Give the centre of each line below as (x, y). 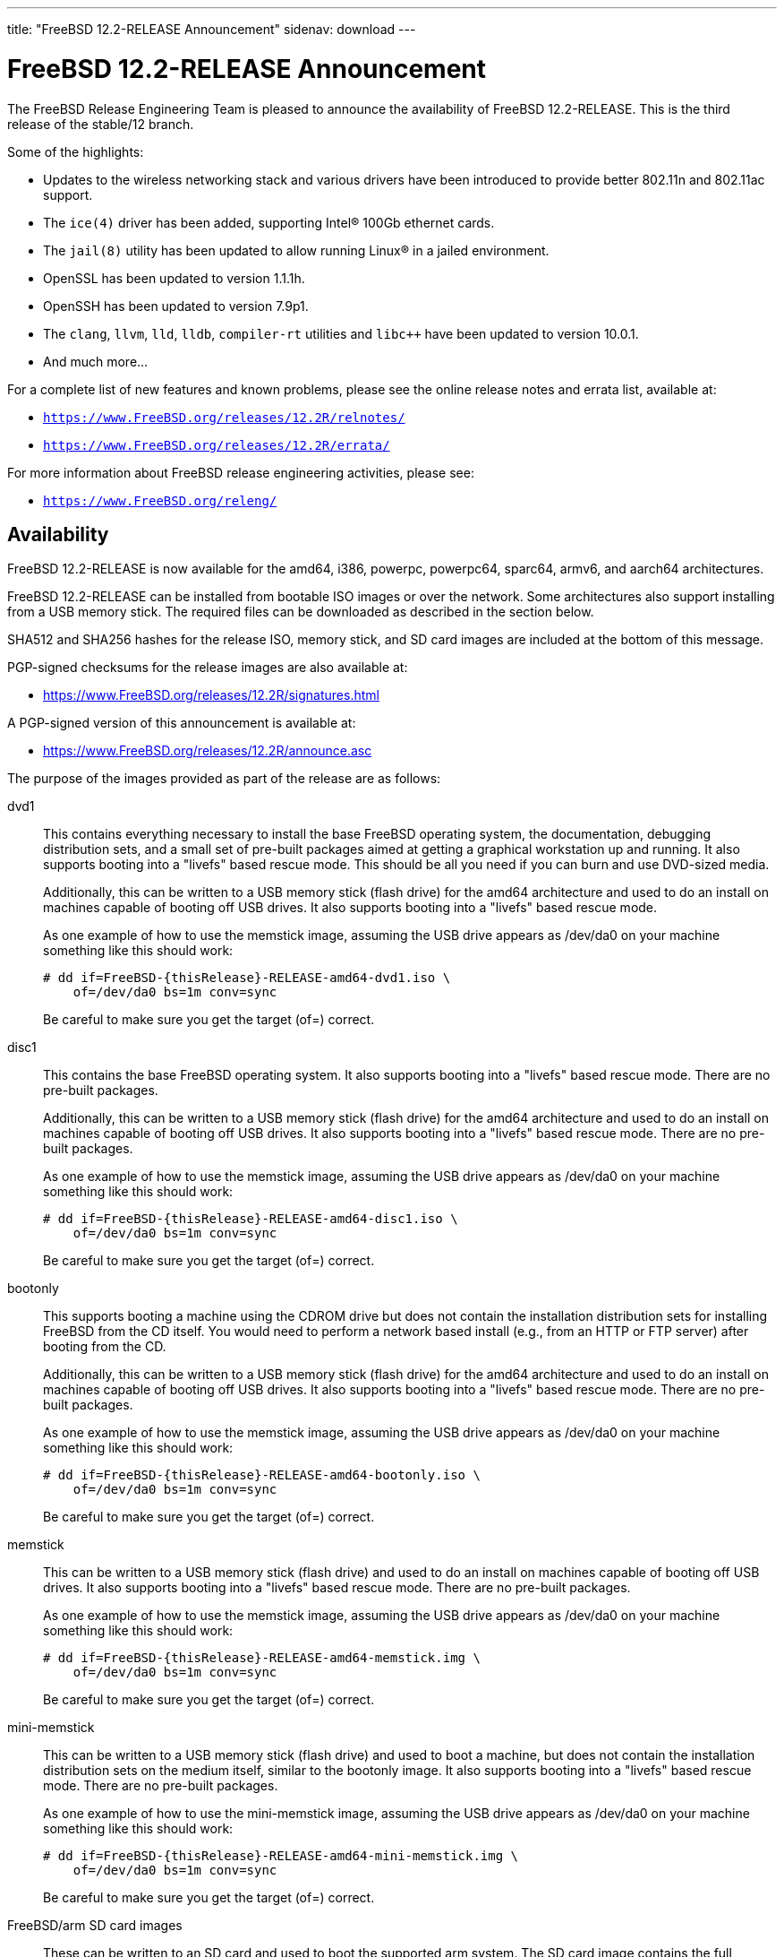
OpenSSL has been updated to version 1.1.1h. (174, 278)
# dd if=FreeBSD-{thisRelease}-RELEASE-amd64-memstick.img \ (262, 1658)
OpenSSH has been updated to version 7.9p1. (176, 306)
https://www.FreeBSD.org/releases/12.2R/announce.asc (208, 751)
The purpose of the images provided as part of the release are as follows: (224, 779)
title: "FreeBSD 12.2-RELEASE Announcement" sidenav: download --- (212, 29)
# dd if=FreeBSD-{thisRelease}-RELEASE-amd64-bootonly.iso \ (262, 1475)
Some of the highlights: (76, 151)
